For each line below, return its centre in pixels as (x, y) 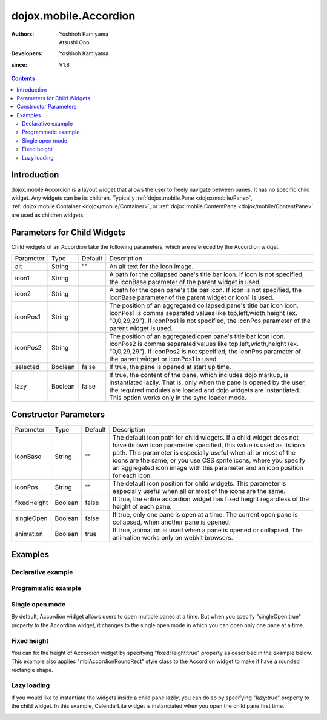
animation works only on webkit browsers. (173, 537)
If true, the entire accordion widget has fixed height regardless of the (211, 499)
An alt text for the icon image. (151, 266)
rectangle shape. (32, 670)
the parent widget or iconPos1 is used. (164, 359)
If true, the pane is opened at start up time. (170, 367)
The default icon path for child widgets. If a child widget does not (206, 437)
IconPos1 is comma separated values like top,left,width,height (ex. (203, 313)
